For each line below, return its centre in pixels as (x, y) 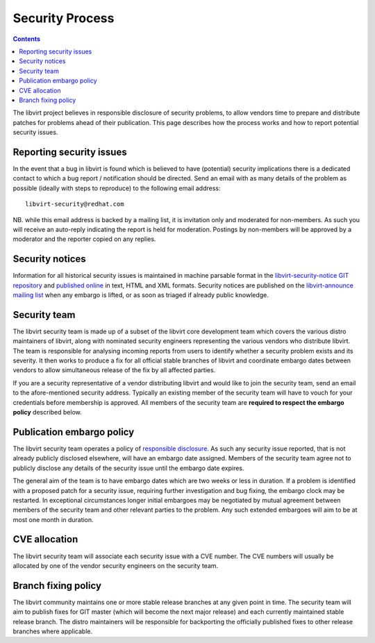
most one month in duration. (53, 519)
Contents (27, 39)
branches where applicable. (53, 631)
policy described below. (48, 412)
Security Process (64, 18)
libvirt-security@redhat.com (75, 204)
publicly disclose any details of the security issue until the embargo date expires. (128, 468)
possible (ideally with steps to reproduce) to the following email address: (117, 188)
